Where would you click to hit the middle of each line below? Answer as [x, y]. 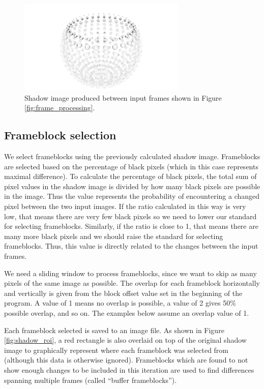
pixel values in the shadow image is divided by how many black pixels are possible [132, 186]
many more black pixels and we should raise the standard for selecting [114, 236]
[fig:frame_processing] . [60, 108]
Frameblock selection [60, 135]
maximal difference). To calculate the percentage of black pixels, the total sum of [130, 176]
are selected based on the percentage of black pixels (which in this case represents [131, 166]
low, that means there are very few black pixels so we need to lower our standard [130, 216]
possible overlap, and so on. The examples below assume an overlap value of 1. [127, 312]
